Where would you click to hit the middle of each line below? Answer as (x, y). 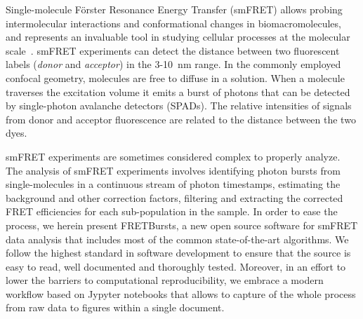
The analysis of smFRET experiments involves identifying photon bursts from (173, 170)
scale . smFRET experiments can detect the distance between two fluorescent (173, 50)
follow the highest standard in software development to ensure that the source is (178, 253)
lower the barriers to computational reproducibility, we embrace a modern (165, 280)
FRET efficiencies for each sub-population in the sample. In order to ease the (172, 211)
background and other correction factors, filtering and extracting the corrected (174, 197)
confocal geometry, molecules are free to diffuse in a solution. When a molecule (175, 77)
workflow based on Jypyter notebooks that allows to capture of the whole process (181, 293)
